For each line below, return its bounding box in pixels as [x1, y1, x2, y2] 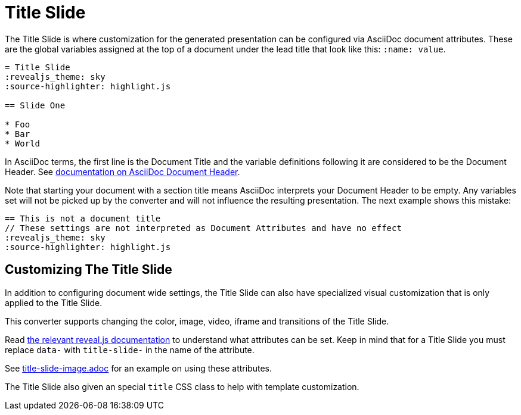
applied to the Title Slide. [5, 297, 103, 308]
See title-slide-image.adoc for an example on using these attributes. [5, 363, 272, 373]
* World [5, 138, 41, 148]
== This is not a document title [5, 213, 161, 223]
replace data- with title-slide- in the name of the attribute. [5, 344, 255, 355]
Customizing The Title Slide [5, 262, 172, 277]
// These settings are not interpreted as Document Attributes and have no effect [5, 223, 402, 233]
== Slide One [5, 100, 66, 110]
